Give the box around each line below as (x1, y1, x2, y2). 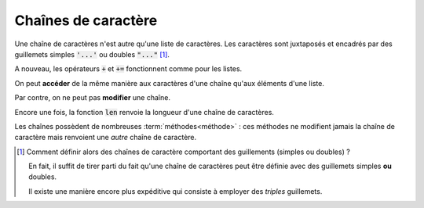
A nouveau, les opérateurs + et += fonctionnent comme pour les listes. (14, 64, 243, 74)
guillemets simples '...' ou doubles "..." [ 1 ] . (14, 49, 170, 59)
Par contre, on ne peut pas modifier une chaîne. (14, 93, 170, 102)
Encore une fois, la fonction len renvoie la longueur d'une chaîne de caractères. (14, 107, 275, 117)
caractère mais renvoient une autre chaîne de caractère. (14, 133, 197, 142)
